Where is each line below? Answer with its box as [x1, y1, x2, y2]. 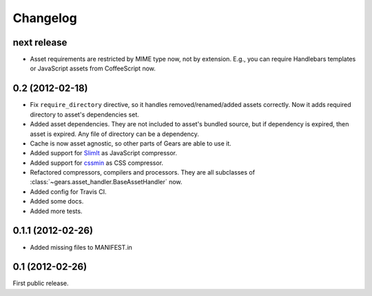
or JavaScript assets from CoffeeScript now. [30, 64, 156, 72]
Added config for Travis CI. [30, 187, 107, 196]
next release [12, 37, 68, 48]
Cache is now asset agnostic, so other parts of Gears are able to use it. [30, 139, 232, 148]
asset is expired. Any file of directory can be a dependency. [30, 130, 200, 138]
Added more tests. [30, 207, 83, 215]
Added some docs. [30, 197, 84, 206]
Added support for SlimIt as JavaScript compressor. [30, 149, 177, 157]
